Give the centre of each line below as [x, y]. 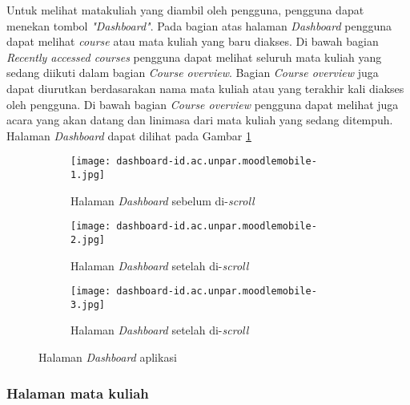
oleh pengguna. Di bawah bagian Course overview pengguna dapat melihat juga [203, 104]
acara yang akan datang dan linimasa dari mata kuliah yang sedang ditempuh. [200, 120]
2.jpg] [88, 239]
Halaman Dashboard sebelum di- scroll [163, 200]
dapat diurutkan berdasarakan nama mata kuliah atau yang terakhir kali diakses [205, 88]
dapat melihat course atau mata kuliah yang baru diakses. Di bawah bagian [193, 41]
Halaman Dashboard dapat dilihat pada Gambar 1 [129, 135]
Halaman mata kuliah [78, 393]
